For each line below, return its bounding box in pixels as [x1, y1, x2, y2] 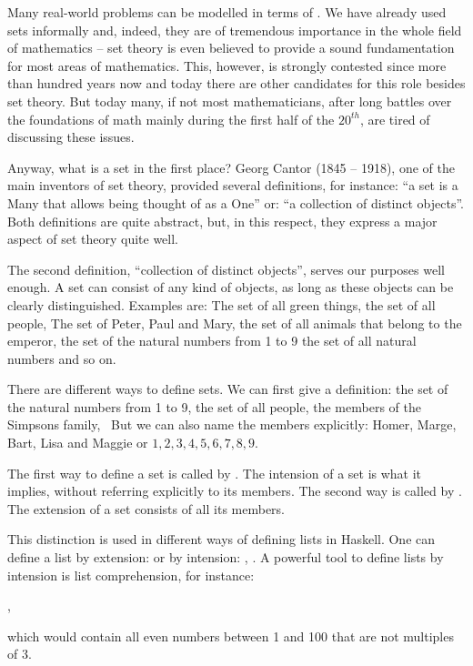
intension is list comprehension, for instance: [7, 565, 255, 584]
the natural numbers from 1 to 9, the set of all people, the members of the [7, 397, 421, 416]
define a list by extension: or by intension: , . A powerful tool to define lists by [7, 548, 444, 567]
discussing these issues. [7, 127, 135, 146]
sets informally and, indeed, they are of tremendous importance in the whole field [7, 20, 462, 39]
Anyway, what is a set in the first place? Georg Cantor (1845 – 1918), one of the [7, 157, 455, 177]
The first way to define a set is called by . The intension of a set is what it [7, 463, 422, 482]
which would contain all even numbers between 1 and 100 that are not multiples [7, 626, 454, 645]
